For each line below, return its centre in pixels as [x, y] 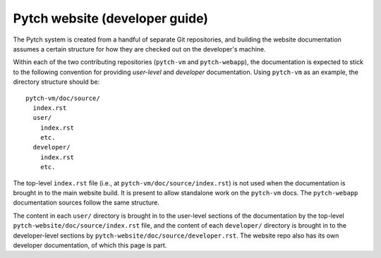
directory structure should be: [56, 82]
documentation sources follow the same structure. [86, 203]
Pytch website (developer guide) [110, 18]
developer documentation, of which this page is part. [90, 245]
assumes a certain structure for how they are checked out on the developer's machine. [139, 49]
